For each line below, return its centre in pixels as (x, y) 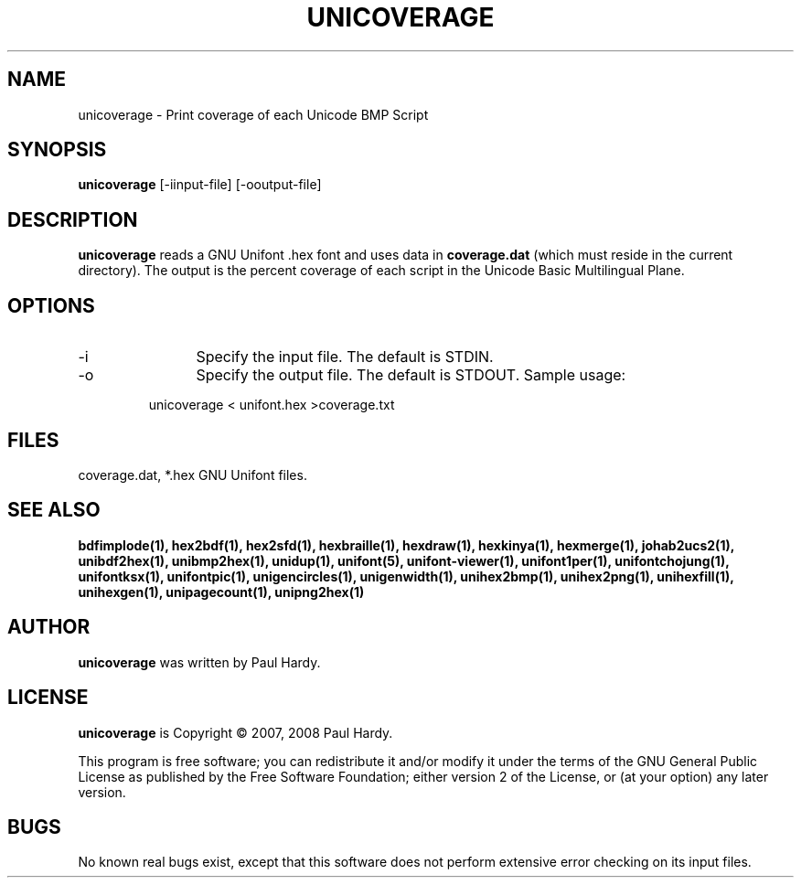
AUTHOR (49, 627)
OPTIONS (51, 305)
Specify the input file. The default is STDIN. (345, 357)
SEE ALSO (54, 510)
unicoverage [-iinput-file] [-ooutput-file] (200, 185)
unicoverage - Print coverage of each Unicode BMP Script (253, 114)
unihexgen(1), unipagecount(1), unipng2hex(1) (221, 592)
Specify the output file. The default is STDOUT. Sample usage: (411, 375)
